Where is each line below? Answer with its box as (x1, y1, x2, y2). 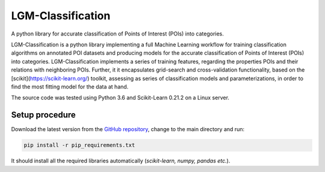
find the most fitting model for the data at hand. (11, 83, 129, 90)
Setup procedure (11, 110, 76, 120)
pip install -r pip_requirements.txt (23, 142, 135, 149)
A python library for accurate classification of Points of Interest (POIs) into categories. (11, 30, 224, 37)
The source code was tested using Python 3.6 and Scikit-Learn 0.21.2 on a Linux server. (11, 94, 230, 102)
